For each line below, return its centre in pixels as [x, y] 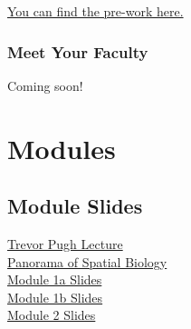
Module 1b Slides [55, 297]
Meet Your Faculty [78, 51]
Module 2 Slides [52, 315]
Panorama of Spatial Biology [87, 261]
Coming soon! [45, 85]
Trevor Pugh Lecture [65, 243]
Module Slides [75, 206]
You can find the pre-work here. [95, 11]
